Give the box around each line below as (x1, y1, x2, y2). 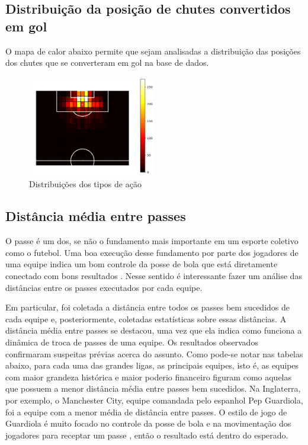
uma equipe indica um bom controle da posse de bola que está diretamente (5, 258, 278, 270)
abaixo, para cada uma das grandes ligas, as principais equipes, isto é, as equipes (5, 359, 299, 372)
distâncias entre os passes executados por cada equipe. (5, 281, 203, 293)
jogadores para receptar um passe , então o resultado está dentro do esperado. (5, 428, 288, 441)
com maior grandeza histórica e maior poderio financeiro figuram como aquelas (5, 370, 292, 383)
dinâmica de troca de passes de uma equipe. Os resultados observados (5, 335, 258, 348)
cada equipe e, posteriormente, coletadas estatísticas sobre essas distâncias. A (5, 312, 287, 325)
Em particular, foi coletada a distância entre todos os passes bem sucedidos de (5, 301, 290, 313)
